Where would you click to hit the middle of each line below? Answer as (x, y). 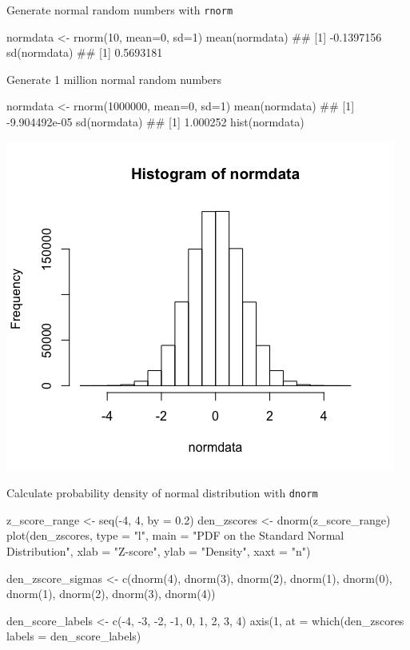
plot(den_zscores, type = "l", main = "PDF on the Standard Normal (175, 535)
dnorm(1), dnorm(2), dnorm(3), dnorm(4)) (111, 594)
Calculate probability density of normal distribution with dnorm (162, 493)
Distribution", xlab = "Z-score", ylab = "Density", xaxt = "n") (159, 551)
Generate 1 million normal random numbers (114, 79)
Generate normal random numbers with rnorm (120, 10)
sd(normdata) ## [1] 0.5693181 (85, 52)
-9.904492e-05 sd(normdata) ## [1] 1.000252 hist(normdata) (155, 122)
